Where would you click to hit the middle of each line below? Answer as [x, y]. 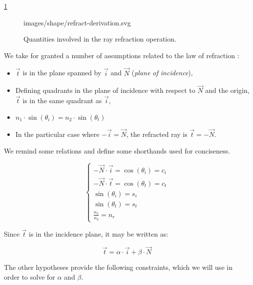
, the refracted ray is [157, 134]
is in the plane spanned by [62, 73]
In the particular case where [57, 134]
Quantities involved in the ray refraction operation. [100, 39]
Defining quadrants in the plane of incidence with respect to [105, 90]
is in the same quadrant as [62, 100]
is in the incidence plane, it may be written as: [99, 234]
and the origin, [227, 90]
